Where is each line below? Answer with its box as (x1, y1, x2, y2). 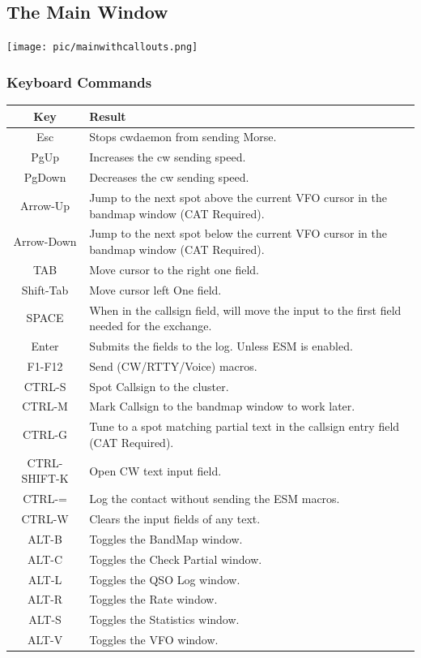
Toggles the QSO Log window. (89, 570, 240, 587)
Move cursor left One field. (89, 281, 222, 298)
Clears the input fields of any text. (89, 510, 261, 527)
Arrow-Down (13, 233, 77, 250)
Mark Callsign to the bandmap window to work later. (89, 398, 355, 415)
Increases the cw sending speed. (89, 148, 246, 166)
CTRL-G (23, 426, 68, 443)
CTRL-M (22, 398, 68, 415)
